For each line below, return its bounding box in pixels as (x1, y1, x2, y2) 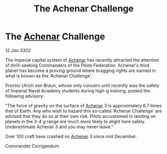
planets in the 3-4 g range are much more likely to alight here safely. (5, 118, 146, 124)
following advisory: (5, 93, 44, 99)
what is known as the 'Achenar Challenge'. (5, 73, 92, 78)
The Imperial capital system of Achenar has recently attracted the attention (5, 57, 160, 63)
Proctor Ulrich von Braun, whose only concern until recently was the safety (5, 82, 160, 88)
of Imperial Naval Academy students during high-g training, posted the (5, 87, 151, 93)
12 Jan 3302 (5, 47, 31, 53)
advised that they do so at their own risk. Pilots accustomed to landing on (5, 113, 156, 119)
